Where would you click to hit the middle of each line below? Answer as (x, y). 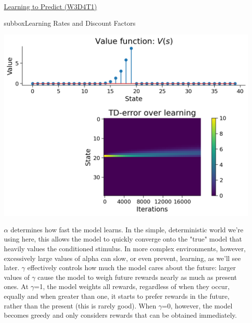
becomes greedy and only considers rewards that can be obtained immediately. (120, 315)
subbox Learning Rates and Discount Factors (70, 23)
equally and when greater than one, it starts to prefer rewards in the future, (117, 296)
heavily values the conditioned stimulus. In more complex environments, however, (125, 249)
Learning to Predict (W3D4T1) (51, 6)
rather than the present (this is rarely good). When (80, 305)
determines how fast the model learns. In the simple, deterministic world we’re (127, 229)
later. (12, 267)
